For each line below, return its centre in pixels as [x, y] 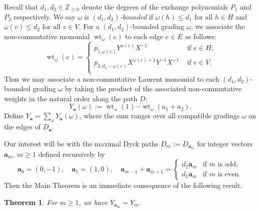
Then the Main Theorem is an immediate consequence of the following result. [123, 185]
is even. [229, 174]
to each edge [144, 36]
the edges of [22, 127]
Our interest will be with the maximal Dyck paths [81, 143]
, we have [93, 202]
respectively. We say [45, 16]
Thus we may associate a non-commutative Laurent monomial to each [112, 78]
